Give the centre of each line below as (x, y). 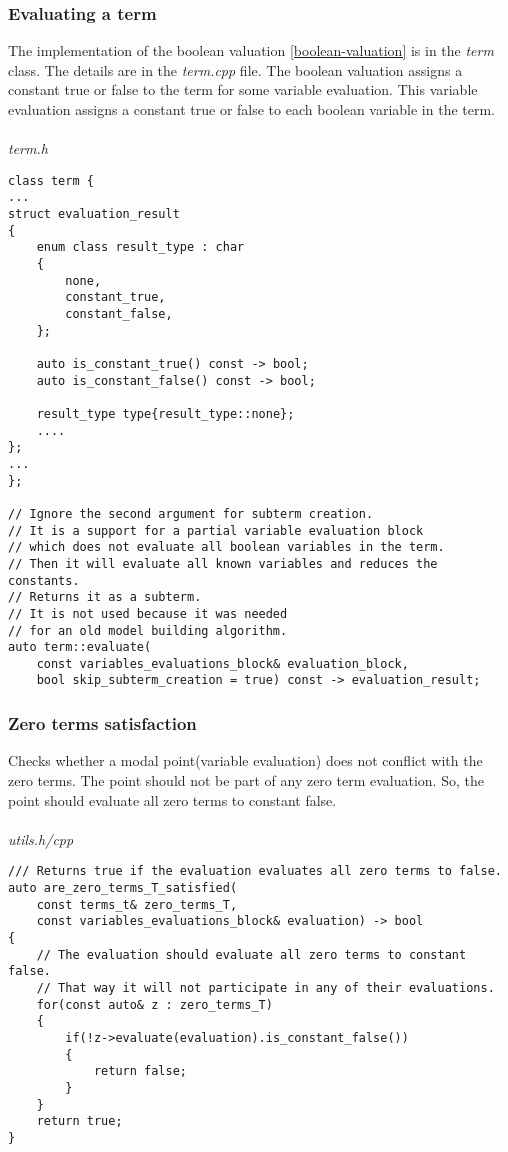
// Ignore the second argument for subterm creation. (191, 513)
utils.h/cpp (41, 838)
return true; (79, 1121)
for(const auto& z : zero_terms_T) (154, 1004)
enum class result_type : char (140, 247)
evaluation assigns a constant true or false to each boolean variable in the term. (252, 109)
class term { (51, 180)
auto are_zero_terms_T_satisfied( (123, 887)
